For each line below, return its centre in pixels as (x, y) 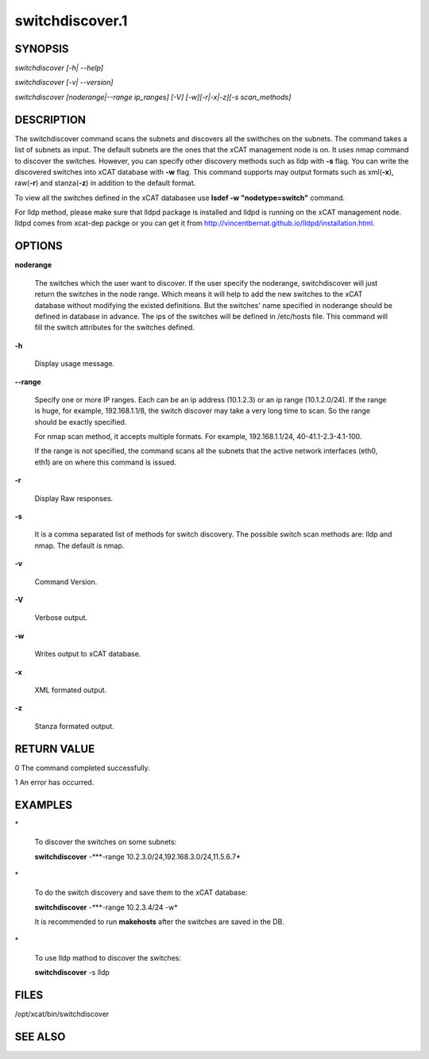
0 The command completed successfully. (82, 768)
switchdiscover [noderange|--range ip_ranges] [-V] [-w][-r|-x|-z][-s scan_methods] (153, 97)
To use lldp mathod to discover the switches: (108, 958)
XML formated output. (71, 690)
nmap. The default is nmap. (79, 545)
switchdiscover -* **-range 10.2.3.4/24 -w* (106, 907)
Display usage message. (75, 364)
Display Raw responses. (74, 498)
